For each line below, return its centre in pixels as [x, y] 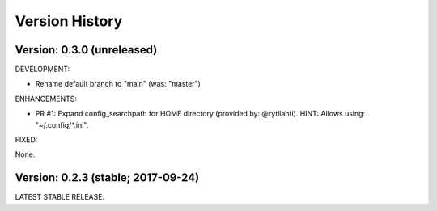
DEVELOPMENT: [42, 70]
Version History [69, 21]
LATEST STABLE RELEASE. [60, 197]
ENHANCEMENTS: [46, 99]
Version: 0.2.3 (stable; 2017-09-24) [107, 178]
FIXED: [26, 140]
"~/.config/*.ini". [62, 124]
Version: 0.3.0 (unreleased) [86, 50]
